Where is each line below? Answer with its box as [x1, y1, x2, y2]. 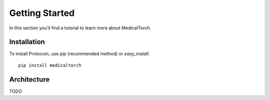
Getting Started [9, 7, 75, 18]
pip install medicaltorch [18, 62, 82, 68]
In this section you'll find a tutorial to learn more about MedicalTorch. [9, 25, 151, 31]
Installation [9, 38, 45, 46]
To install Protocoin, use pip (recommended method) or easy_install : [9, 51, 150, 57]
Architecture [9, 75, 50, 84]
